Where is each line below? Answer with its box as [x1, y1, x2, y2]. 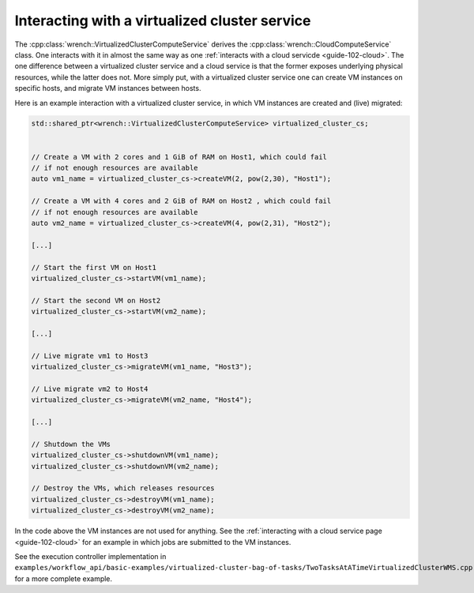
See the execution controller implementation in [14, 551, 167, 561]
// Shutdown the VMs [31, 439, 111, 449]
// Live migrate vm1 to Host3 [31, 351, 149, 360]
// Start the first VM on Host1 [31, 263, 157, 272]
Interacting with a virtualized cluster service [14, 12, 311, 29]
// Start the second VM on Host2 [31, 296, 161, 305]
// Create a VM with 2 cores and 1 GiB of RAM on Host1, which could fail [31, 152, 328, 161]
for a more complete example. [14, 573, 113, 584]
